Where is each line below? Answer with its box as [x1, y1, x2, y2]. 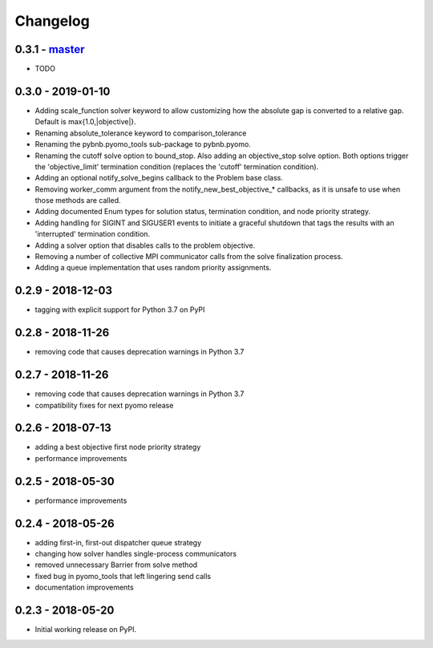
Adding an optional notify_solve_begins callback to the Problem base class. [34, 173, 284, 183]
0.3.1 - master [14, 43, 85, 56]
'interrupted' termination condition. [34, 229, 151, 239]
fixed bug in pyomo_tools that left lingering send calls [34, 571, 212, 581]
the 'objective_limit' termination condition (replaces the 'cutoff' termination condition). [34, 161, 319, 172]
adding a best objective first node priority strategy [34, 442, 201, 452]
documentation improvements [34, 582, 134, 593]
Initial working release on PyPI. [34, 625, 136, 634]
